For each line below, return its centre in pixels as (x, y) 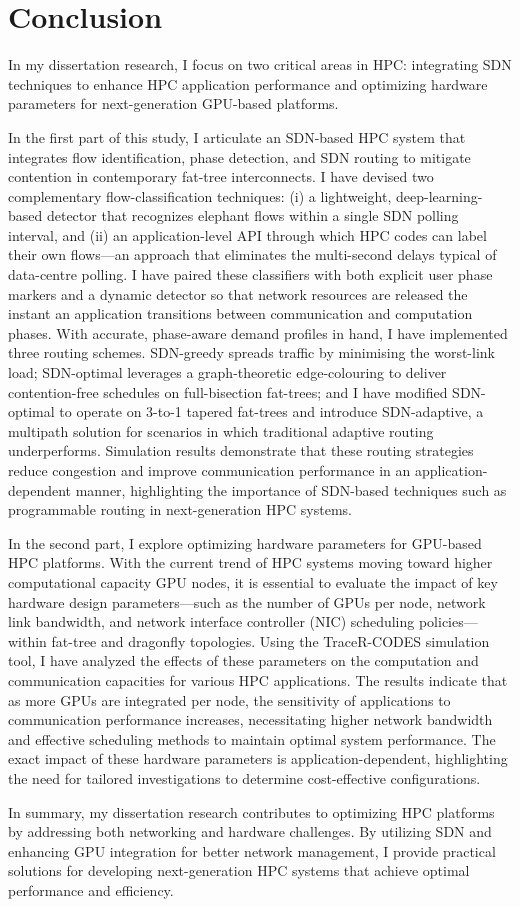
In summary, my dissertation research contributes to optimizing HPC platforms (251, 811)
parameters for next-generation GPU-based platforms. (173, 103)
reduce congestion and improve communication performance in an (209, 470)
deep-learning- (439, 195)
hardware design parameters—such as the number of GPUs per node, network (247, 601)
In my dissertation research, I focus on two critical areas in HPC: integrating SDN (260, 64)
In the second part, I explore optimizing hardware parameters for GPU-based (245, 542)
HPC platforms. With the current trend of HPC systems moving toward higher (250, 562)
